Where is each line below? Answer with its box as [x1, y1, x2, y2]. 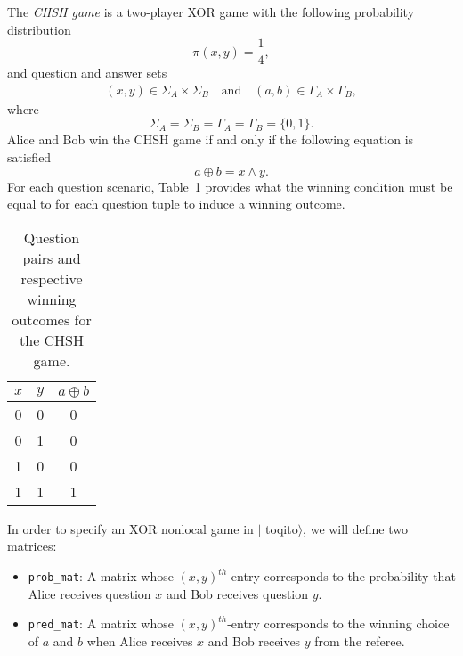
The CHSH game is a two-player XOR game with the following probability [7, 3, 415, 20]
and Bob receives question [166, 584, 309, 603]
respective [20, 267, 83, 289]
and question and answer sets [7, 63, 167, 82]
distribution [7, 20, 71, 38]
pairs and [22, 247, 81, 268]
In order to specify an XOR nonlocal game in [7, 519, 254, 537]
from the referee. [314, 631, 405, 650]
